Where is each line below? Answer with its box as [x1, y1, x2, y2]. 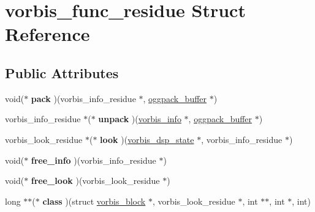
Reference [5, 21, 90, 46]
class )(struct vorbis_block [42, 194, 146, 207]
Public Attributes [5, 63, 119, 82]
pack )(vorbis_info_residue [31, 92, 136, 104]
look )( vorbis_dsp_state [100, 133, 194, 145]
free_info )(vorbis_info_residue [31, 153, 156, 166]
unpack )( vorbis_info [98, 112, 181, 125]
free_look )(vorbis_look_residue [31, 174, 160, 187]
